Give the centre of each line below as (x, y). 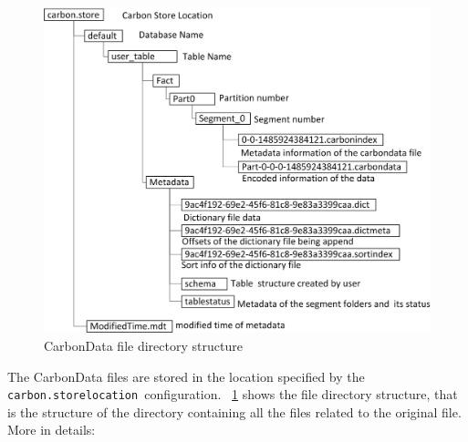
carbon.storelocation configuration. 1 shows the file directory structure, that (233, 394)
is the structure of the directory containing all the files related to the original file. (234, 411)
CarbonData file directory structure (143, 345)
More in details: (52, 430)
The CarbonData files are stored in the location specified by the (186, 376)
